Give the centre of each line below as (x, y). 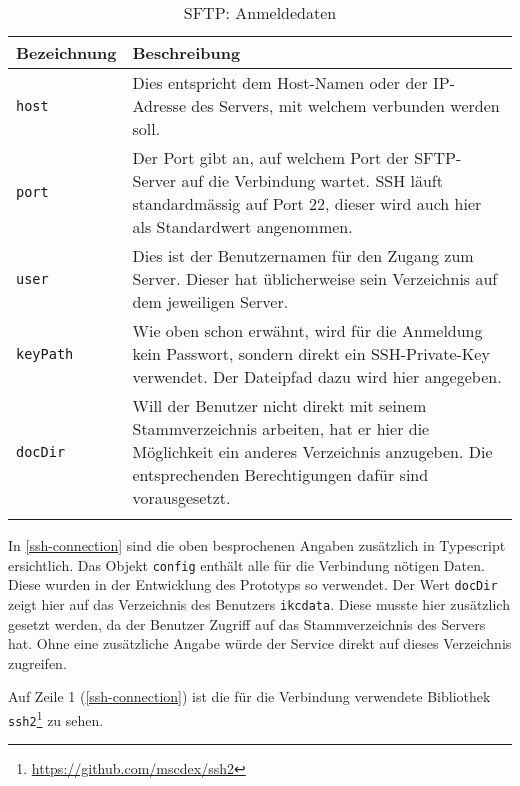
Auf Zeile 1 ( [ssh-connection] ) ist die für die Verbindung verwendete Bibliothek (249, 696)
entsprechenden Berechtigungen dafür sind (280, 474)
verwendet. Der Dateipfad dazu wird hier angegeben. (317, 376)
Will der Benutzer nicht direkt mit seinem (279, 405)
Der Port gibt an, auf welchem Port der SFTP (294, 157)
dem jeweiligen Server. (210, 301)
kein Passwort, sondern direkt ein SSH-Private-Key (311, 353)
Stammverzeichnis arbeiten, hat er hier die (281, 428)
